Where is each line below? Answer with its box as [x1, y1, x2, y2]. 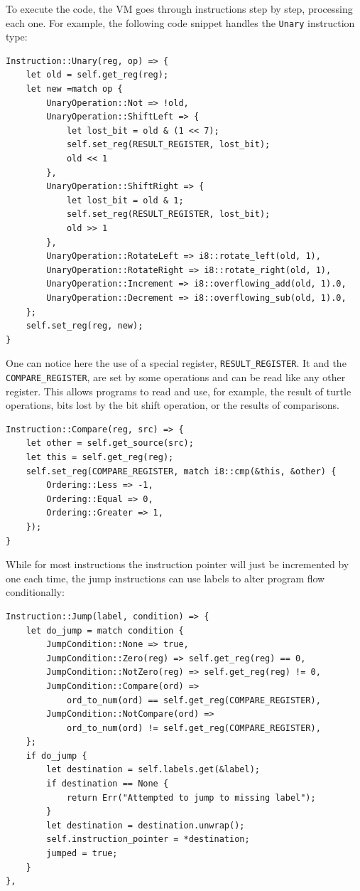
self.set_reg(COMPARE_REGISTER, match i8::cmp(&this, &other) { [26, 466, 337, 476]
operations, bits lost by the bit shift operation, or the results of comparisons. [6, 398, 339, 412]
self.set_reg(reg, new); [26, 321, 143, 331]
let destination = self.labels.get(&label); [46, 764, 260, 775]
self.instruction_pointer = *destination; [46, 834, 250, 845]
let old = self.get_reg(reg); [26, 70, 169, 80]
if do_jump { [26, 750, 87, 761]
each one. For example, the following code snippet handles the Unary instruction [6, 15, 355, 30]
